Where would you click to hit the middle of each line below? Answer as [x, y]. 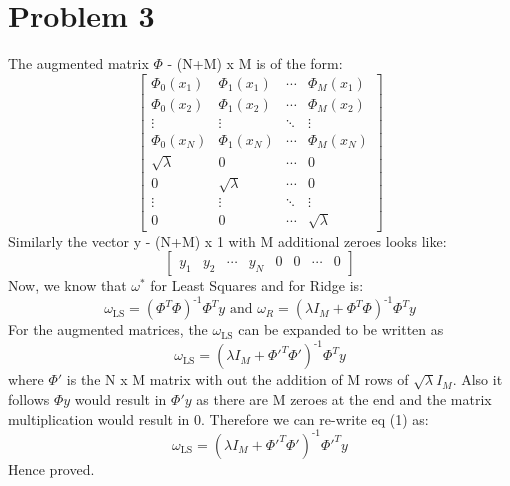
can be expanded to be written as [341, 329]
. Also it [477, 379]
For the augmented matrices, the [108, 329]
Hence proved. [51, 468]
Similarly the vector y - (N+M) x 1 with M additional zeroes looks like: [227, 240]
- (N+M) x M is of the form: [255, 63]
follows [29, 399]
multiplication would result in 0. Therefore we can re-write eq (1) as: [218, 418]
